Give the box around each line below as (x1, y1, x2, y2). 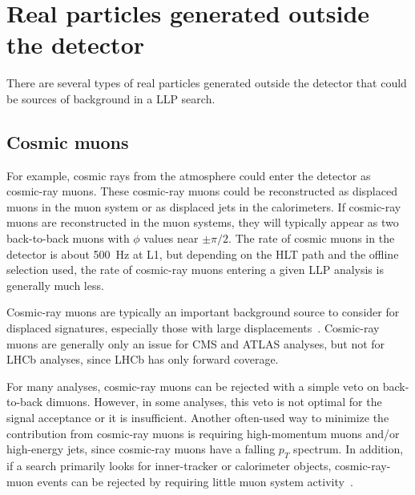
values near (143, 230, 199, 247)
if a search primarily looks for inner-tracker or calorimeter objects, (6, 457, 332, 473)
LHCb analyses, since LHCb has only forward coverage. (6, 351, 279, 368)
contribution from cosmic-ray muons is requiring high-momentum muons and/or (6, 425, 400, 441)
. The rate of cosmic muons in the (228, 230, 395, 247)
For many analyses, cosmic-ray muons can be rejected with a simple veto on (6, 377, 379, 394)
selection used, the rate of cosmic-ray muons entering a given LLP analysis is (6, 261, 384, 278)
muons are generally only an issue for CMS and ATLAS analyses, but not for (6, 335, 385, 352)
